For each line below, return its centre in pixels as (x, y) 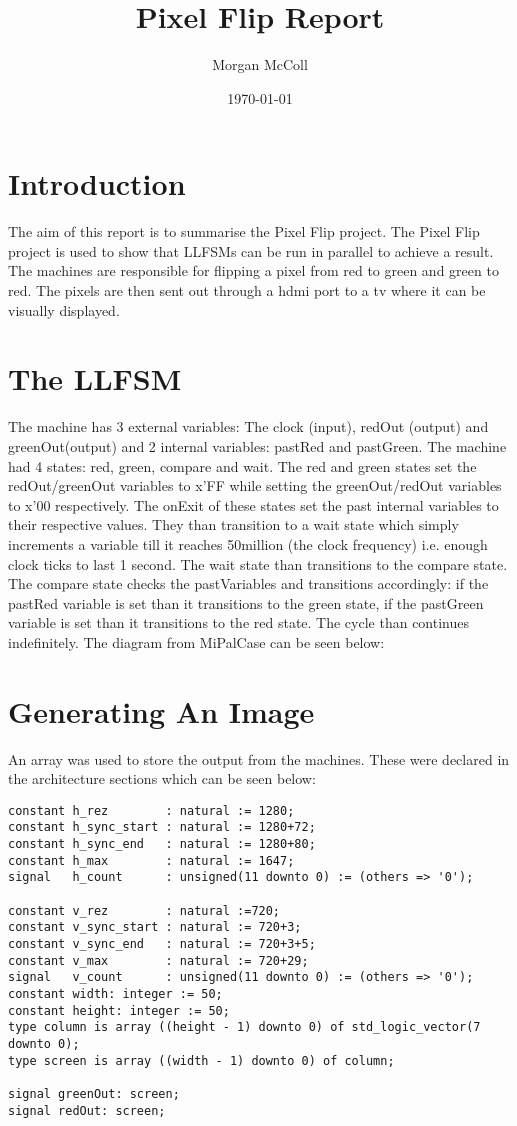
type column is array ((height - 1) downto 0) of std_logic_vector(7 (244, 1027)
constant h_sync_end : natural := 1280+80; (162, 844)
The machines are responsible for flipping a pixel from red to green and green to (253, 270)
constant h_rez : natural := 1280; (151, 810)
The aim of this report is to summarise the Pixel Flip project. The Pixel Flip (244, 231)
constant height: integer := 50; (119, 1010)
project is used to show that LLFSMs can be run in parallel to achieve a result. (251, 250)
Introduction (97, 183)
